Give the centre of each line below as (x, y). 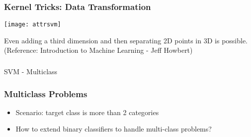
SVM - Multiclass (31, 71)
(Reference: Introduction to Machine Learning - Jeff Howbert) (98, 50)
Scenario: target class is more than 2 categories (87, 112)
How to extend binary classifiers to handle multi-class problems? (114, 129)
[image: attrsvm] (33, 25)
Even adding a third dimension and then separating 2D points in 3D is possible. (126, 40)
